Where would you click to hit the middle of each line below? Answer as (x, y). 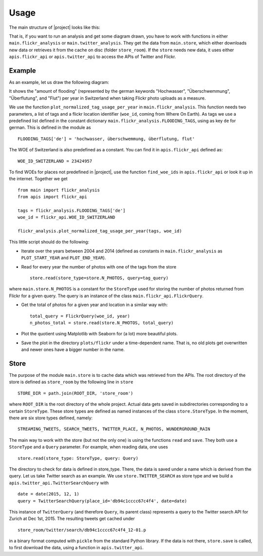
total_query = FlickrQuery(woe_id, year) (80, 316)
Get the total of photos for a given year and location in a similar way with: (94, 305)
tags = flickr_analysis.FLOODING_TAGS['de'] (72, 210)
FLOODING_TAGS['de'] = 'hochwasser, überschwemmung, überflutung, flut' (106, 139)
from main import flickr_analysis (59, 190)
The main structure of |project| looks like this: (55, 27)
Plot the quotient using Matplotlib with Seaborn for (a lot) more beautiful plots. (99, 334)
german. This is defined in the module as (50, 127)
